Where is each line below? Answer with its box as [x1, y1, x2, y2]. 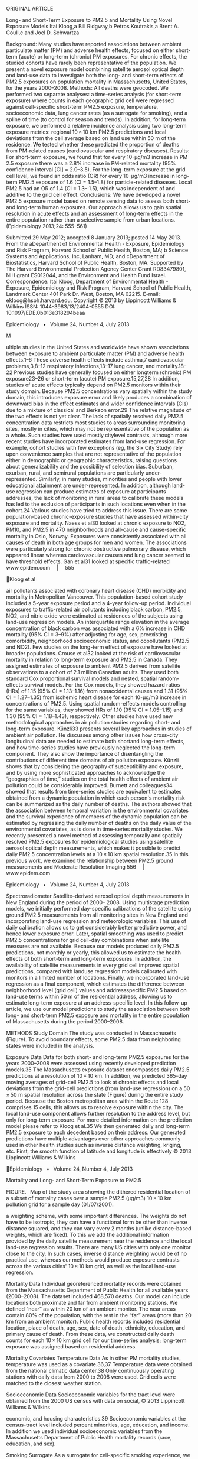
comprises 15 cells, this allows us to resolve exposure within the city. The [6, 1104, 184, 1110]
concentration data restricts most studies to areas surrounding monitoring [6, 419, 186, 426]
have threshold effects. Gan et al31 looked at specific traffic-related [6, 558, 170, 565]
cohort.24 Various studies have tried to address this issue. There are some [6, 507, 187, 514]
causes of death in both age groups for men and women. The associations [6, 539, 187, 546]
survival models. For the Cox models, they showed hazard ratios [24, 681, 180, 688]
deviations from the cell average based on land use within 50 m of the [6, 135, 176, 141]
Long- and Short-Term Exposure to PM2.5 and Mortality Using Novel [6, 17, 173, 23]
